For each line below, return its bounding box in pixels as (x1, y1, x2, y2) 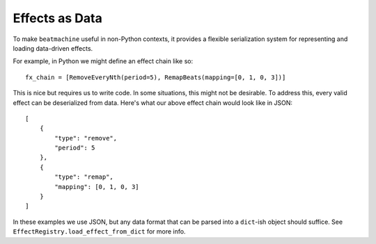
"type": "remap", (54, 173, 114, 181)
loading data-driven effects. (13, 44, 93, 52)
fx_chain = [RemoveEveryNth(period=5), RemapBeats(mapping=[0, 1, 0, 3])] (25, 73, 286, 81)
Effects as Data (13, 10, 102, 26)
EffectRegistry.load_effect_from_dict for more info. (13, 227, 186, 236)
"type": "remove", (54, 134, 118, 142)
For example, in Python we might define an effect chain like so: (13, 57, 194, 65)
